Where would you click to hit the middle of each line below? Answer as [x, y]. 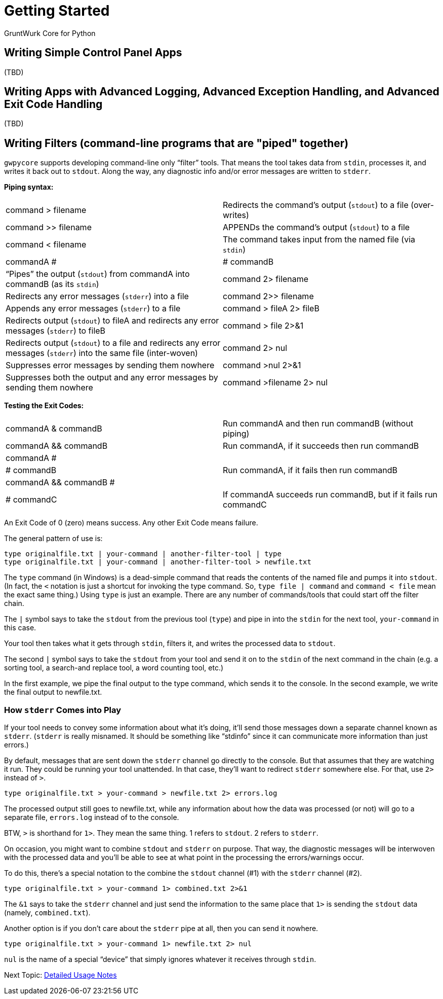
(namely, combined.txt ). [47, 913]
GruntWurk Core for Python [50, 33]
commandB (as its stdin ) [52, 284]
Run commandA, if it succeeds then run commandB [321, 446]
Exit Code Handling [53, 104]
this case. [20, 628]
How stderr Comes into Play [63, 710]
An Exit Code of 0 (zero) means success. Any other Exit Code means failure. [131, 523]
